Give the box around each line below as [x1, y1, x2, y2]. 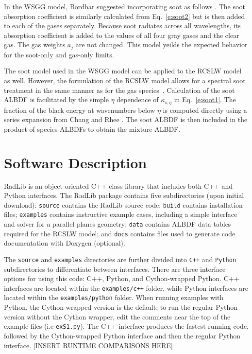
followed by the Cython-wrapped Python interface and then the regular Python [4, 330, 241, 340]
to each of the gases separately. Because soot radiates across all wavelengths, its [4, 20, 241, 31]
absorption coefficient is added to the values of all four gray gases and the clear [4, 30, 239, 40]
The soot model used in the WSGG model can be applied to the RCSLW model [4, 66, 242, 76]
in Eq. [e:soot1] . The [174, 94, 236, 105]
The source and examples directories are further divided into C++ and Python [4, 254, 236, 264]
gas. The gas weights [4, 39, 66, 50]
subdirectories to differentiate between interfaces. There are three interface [4, 264, 226, 274]
